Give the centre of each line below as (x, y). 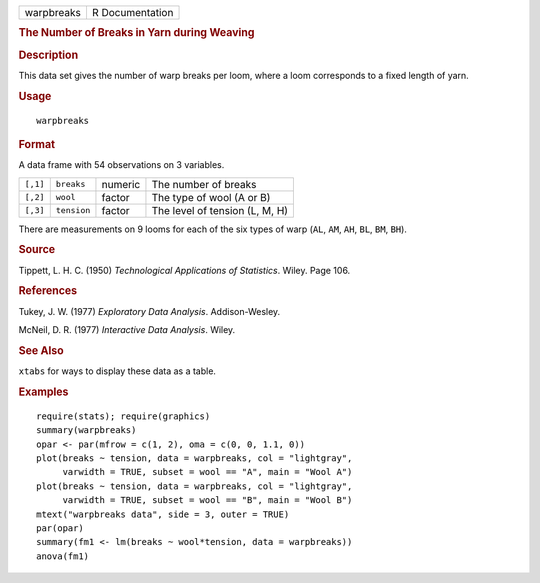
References (48, 291)
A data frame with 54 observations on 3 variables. (121, 165)
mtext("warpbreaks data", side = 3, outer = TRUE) (163, 514)
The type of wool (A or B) (211, 197)
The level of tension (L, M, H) (220, 210)
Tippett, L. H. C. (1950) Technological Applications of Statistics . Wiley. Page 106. (184, 270)
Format (36, 144)
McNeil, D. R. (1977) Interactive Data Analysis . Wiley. (127, 330)
